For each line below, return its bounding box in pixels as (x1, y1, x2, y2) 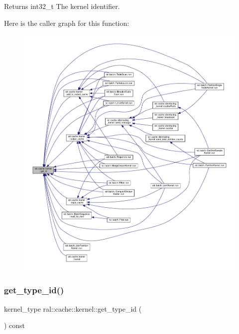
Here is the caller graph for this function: (4, 17, 129, 28)
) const (4, 320, 25, 331)
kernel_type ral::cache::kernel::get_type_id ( (4, 303, 142, 314)
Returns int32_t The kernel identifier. (4, 1, 120, 11)
